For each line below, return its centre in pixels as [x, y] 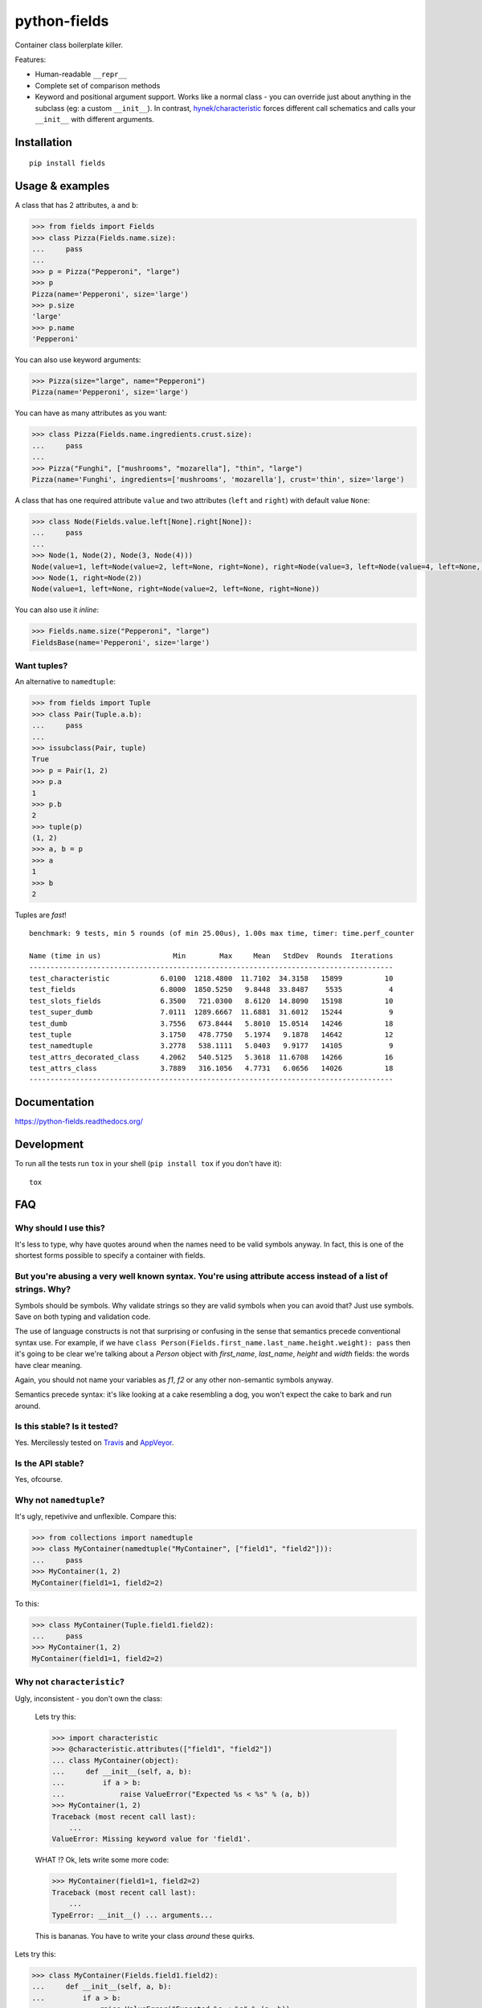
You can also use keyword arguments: [78, 360]
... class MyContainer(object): [116, 1760]
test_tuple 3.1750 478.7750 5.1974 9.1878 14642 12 [211, 1035]
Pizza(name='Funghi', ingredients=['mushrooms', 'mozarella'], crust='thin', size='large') [218, 479]
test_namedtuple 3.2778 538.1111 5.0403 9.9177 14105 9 [211, 1046]
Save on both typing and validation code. [83, 1316]
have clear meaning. [49, 1365]
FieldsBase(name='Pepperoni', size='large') [121, 642]
